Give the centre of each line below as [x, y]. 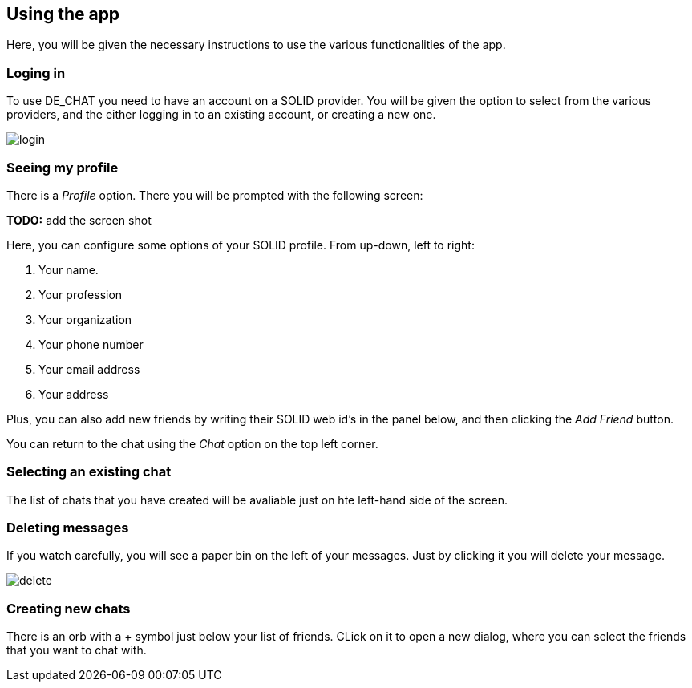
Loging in [36, 73]
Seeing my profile [63, 167]
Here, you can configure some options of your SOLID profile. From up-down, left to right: [241, 245]
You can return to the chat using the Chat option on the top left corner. [192, 443]
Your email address [89, 369]
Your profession [81, 294]
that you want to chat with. [77, 650]
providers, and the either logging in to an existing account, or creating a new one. [221, 115]
